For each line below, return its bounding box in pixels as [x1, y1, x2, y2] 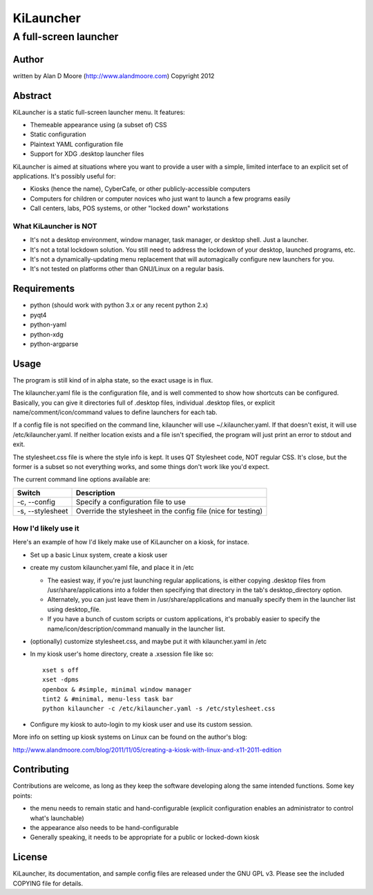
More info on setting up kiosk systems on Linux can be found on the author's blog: [12, 733, 248, 741]
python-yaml [30, 320, 67, 329]
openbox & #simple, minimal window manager [42, 685, 192, 693]
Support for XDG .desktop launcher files [30, 149, 144, 158]
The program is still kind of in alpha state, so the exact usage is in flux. [12, 376, 213, 384]
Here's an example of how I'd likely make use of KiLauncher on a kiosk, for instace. [12, 538, 249, 546]
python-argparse [30, 340, 79, 348]
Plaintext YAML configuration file [30, 140, 124, 148]
